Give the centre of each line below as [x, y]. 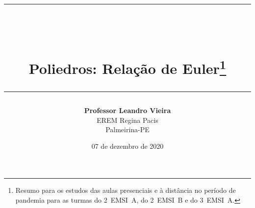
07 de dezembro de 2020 [127, 146]
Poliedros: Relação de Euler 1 [127, 67]
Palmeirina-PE [127, 129]
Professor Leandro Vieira [127, 110]
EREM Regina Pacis [127, 120]
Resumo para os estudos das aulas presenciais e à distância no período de [126, 190]
